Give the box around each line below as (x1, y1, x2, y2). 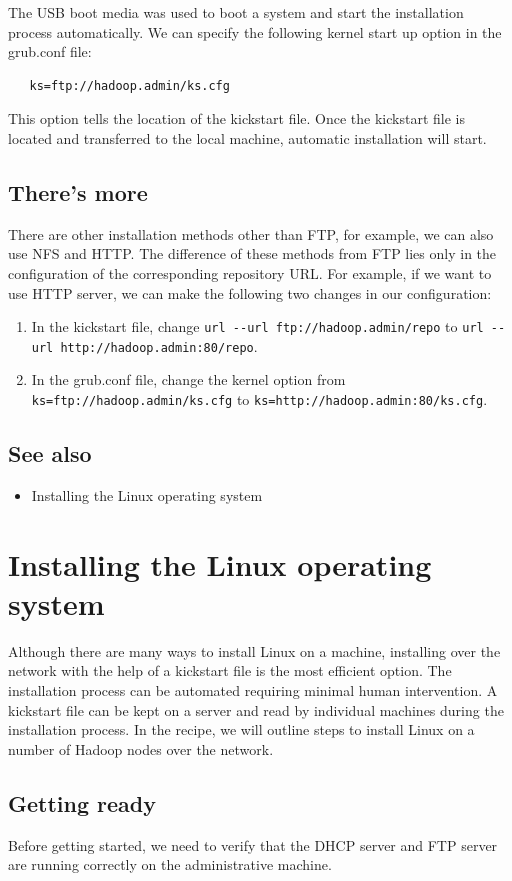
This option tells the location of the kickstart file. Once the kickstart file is (8, 108, 466, 129)
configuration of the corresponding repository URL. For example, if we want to (8, 262, 492, 283)
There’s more (8, 176, 148, 207)
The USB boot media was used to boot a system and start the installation (8, 2, 464, 22)
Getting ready (8, 787, 156, 818)
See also (8, 438, 92, 469)
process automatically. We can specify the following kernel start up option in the (8, 21, 502, 42)
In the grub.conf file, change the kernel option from (31, 369, 346, 390)
